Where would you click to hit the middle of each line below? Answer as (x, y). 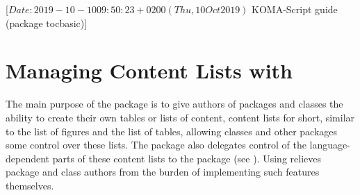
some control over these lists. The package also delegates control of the (156, 145)
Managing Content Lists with (149, 70)
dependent (28, 158)
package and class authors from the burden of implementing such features (163, 172)
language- (330, 145)
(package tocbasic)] (47, 23)
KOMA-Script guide (295, 9)
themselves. (30, 185)
